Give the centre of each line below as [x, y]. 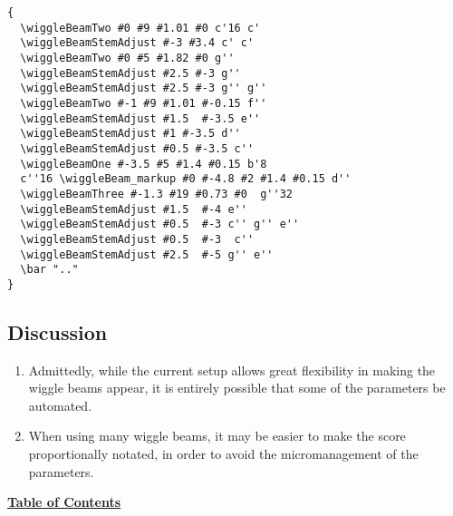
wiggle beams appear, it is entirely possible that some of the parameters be [237, 388]
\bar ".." [49, 270]
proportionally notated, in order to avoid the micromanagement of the [223, 454]
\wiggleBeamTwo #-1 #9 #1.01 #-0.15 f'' [144, 103]
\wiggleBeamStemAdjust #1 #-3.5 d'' [130, 134]
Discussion [58, 331]
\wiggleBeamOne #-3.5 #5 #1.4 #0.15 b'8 [144, 164]
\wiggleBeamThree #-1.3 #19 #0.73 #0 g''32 [156, 194]
